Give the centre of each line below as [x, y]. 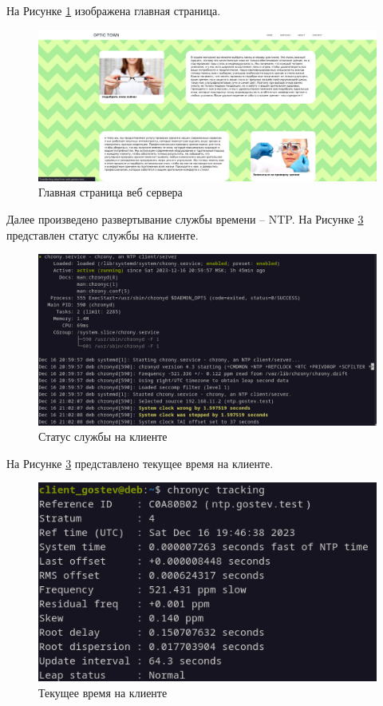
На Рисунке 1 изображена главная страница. [114, 10]
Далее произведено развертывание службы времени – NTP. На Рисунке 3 [185, 219]
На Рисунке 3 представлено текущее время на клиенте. [140, 463]
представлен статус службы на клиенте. [103, 234]
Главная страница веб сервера [111, 192]
